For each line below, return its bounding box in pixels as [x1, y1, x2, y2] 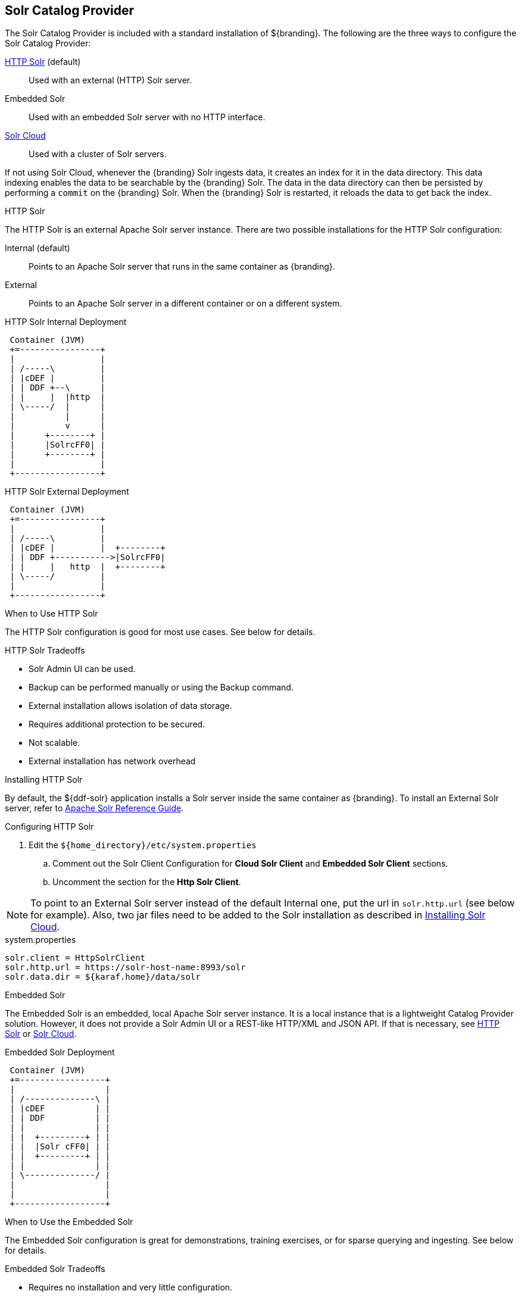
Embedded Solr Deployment [5, 1047, 115, 1058]
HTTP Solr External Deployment [5, 486, 129, 497]
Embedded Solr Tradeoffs [5, 1264, 105, 1274]
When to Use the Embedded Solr [5, 1217, 133, 1227]
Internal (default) [5, 243, 70, 254]
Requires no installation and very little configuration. [29, 1282, 233, 1293]
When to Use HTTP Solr [5, 608, 98, 619]
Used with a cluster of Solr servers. [29, 149, 167, 160]
